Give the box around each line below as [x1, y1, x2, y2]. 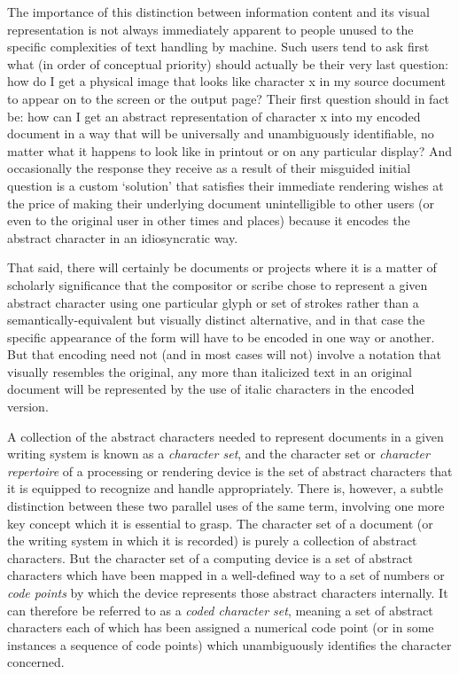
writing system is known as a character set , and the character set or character [7, 444, 430, 463]
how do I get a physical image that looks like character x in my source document [7, 72, 446, 90]
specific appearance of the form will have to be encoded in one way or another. [7, 327, 435, 346]
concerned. [7, 653, 65, 671]
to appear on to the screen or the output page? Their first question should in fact [7, 89, 450, 107]
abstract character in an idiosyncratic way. [7, 228, 238, 247]
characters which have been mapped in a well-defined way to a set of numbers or [7, 566, 445, 584]
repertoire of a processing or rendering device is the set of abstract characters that [7, 461, 453, 480]
